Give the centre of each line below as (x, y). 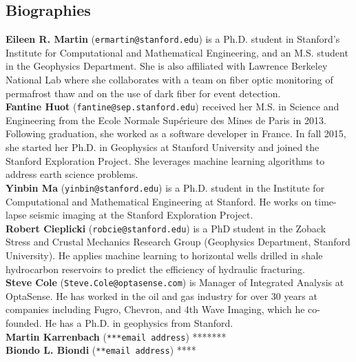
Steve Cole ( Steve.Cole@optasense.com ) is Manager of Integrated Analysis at (175, 282)
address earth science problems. (72, 174)
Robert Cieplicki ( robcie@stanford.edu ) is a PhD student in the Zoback (166, 228)
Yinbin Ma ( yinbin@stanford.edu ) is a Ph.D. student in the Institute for (165, 187)
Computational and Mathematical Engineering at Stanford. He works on (159, 201)
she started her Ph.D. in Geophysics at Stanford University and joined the (163, 147)
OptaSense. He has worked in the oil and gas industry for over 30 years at (161, 295)
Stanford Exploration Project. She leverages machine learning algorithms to (165, 160)
